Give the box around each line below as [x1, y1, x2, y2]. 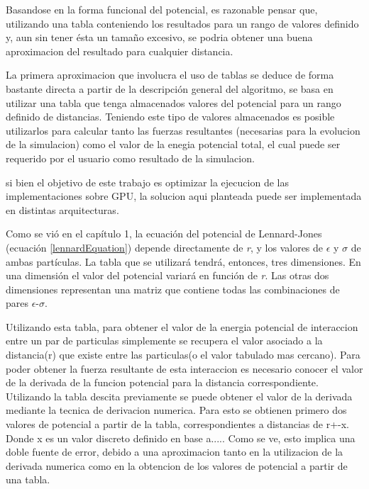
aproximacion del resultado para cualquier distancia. [6, 43, 233, 58]
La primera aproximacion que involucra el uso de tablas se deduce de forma [6, 67, 334, 82]
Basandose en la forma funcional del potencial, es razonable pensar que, [6, 2, 318, 16]
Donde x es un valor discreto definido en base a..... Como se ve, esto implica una [6, 430, 356, 445]
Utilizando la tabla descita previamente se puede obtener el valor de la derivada [6, 388, 353, 403]
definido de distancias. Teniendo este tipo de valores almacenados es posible [6, 109, 335, 124]
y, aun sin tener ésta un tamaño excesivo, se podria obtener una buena [6, 30, 313, 45]
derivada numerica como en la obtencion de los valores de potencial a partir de [6, 458, 348, 473]
